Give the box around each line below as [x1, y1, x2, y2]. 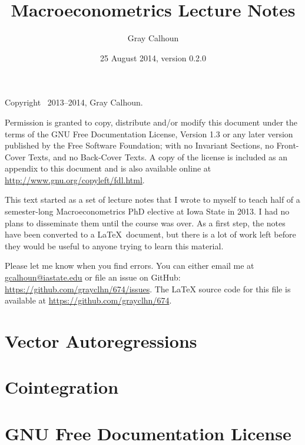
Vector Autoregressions [5, 329, 197, 352]
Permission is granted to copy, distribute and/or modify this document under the [5, 116, 298, 128]
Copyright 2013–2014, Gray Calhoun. [5, 96, 143, 108]
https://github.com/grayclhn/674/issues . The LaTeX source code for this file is [5, 282, 291, 295]
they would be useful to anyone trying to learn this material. [5, 239, 224, 252]
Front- [276, 139, 299, 151]
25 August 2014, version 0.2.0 [100, 51, 206, 64]
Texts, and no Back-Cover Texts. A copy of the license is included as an [28, 150, 288, 163]
